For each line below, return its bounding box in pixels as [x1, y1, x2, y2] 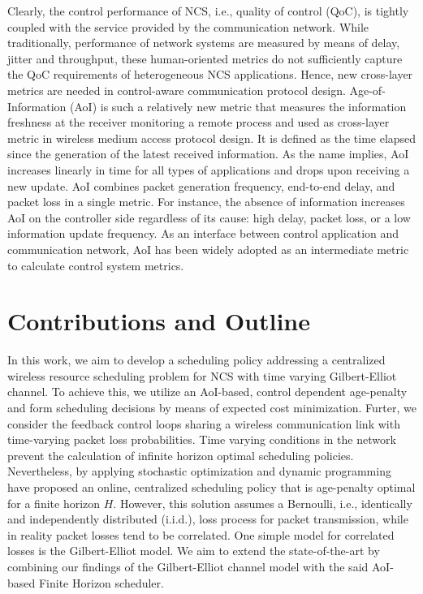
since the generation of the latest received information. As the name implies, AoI [7, 145, 409, 162]
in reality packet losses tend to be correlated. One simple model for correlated [7, 526, 395, 543]
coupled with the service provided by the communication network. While [7, 18, 369, 35]
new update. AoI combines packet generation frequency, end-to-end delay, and [7, 177, 395, 194]
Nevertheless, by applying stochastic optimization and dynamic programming [7, 463, 391, 480]
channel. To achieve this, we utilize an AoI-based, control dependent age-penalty [7, 383, 408, 400]
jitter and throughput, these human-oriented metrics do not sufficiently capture [7, 49, 403, 67]
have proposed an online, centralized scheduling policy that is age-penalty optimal [7, 478, 416, 495]
